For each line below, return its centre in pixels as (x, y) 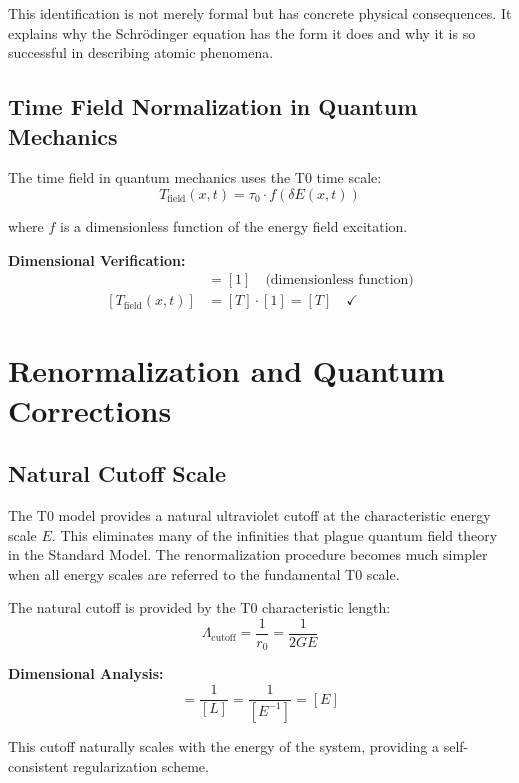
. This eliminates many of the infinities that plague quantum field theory (274, 534)
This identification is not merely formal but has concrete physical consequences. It (260, 13)
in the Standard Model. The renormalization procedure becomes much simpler (248, 554)
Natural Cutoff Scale (117, 473)
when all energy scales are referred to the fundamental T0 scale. (204, 573)
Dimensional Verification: (97, 259)
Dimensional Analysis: (86, 673)
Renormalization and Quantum (226, 370)
